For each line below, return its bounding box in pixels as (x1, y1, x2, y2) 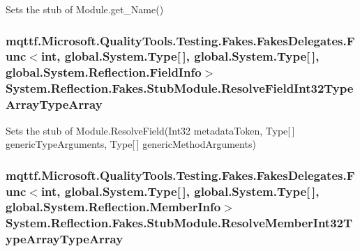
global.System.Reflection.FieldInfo (6, 63, 202, 81)
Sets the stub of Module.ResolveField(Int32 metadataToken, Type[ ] (6, 123, 295, 137)
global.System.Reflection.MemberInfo (6, 198, 221, 215)
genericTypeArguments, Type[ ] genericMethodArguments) (6, 137, 256, 151)
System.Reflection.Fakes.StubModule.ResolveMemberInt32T (6, 214, 353, 231)
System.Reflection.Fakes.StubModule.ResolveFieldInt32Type (6, 79, 354, 97)
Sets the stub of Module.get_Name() (6, 2, 164, 16)
